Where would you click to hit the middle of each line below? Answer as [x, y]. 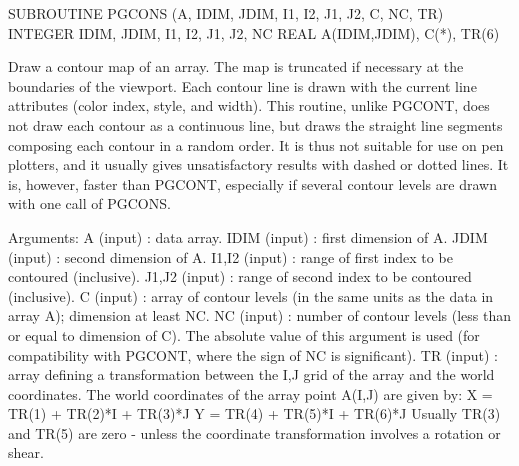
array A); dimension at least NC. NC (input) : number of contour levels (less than [259, 315]
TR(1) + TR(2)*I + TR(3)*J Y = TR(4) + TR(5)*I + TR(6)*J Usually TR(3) [254, 413]
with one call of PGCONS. [89, 203]
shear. [26, 452]
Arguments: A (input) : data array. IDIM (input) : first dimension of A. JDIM [248, 236]
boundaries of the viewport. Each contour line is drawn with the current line [242, 85]
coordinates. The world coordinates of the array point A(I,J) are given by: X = [250, 393]
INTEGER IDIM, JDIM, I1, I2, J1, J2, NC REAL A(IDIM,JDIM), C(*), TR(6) [254, 32]
